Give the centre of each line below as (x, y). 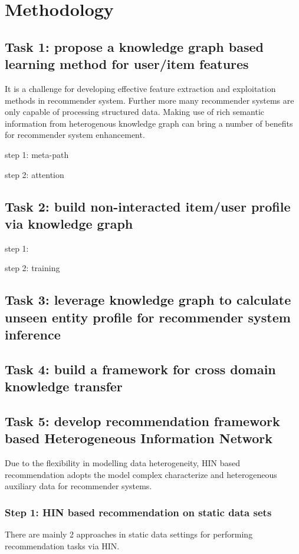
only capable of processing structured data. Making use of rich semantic (134, 112)
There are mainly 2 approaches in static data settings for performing (129, 534)
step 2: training (32, 268)
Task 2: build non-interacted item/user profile (148, 206)
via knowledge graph (69, 223)
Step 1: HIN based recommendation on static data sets (138, 512)
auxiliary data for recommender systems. (78, 486)
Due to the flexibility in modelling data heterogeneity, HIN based (122, 463)
